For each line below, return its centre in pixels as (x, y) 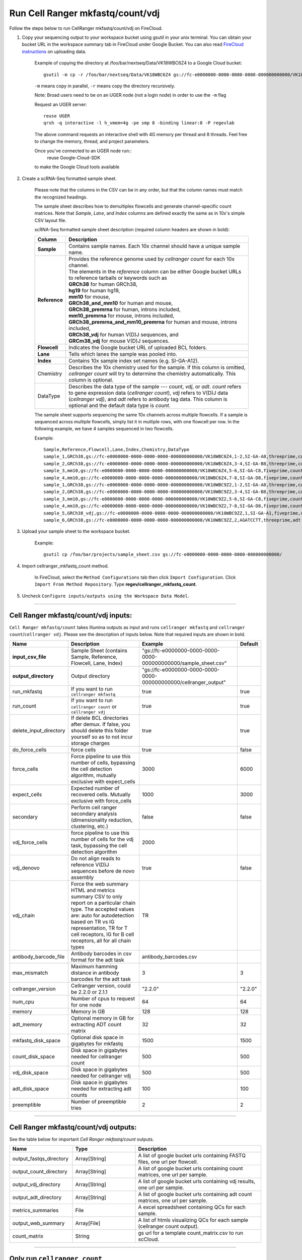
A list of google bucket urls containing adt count (195, 1194)
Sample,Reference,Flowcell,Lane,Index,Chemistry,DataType (117, 450)
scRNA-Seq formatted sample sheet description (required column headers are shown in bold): (132, 230)
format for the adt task (97, 960)
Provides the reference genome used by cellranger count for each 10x (152, 259)
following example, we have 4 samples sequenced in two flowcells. (104, 429)
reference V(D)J (90, 865)
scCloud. (149, 1239)
